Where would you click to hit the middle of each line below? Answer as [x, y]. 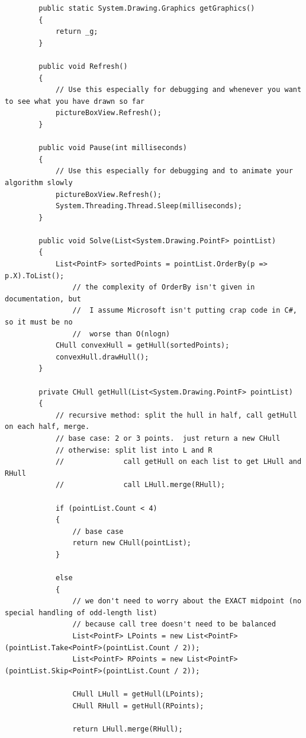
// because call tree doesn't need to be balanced [174, 624]
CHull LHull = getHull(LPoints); [138, 694]
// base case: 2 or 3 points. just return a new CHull [168, 438]
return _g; [77, 32]
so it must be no [39, 322]
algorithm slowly [39, 182]
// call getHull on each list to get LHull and [178, 462]
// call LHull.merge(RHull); [140, 485]
